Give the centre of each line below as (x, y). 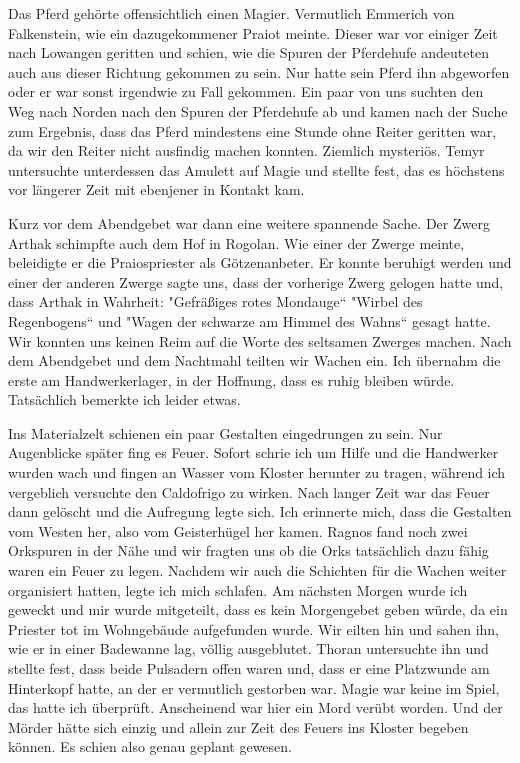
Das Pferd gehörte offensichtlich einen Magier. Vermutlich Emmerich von (231, 13)
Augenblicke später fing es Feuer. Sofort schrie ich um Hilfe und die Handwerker (253, 452)
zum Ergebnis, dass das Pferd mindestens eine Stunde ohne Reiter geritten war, (252, 130)
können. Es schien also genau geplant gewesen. (150, 746)
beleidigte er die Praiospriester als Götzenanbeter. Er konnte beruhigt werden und (260, 262)
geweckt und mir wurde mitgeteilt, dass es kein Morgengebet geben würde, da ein (258, 609)
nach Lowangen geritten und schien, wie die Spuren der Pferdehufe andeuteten (248, 52)
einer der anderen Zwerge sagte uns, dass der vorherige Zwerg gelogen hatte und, (256, 281)
